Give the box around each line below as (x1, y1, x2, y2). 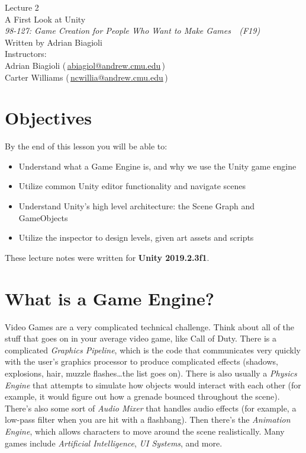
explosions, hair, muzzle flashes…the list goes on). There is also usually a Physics (5, 366, 297, 379)
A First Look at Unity (5, 12, 86, 25)
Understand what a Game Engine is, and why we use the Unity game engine (18, 159, 297, 172)
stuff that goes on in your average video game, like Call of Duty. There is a (5, 332, 277, 344)
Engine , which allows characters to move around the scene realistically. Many (5, 425, 285, 437)
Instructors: (5, 47, 47, 60)
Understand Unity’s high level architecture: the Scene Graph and (18, 200, 255, 212)
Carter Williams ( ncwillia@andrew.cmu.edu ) (5, 71, 168, 83)
